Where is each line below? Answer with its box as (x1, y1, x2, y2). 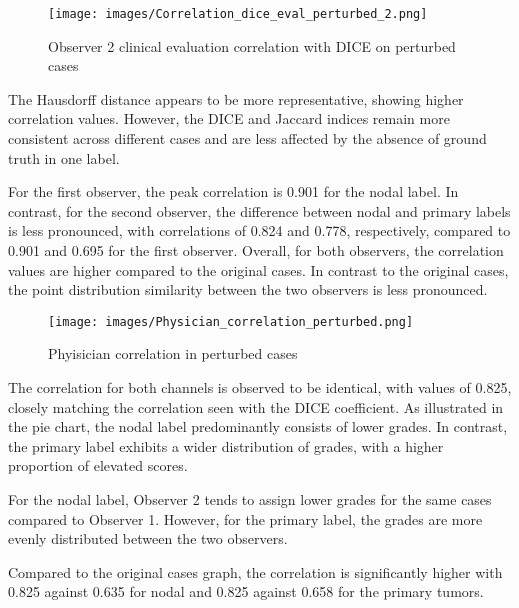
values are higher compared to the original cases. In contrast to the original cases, (8, 259, 509, 280)
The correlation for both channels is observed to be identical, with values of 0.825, (8, 377, 512, 398)
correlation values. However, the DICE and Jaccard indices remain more (8, 108, 450, 129)
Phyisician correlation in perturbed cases (48, 343, 298, 364)
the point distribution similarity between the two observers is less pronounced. (8, 279, 488, 300)
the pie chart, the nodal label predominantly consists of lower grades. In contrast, (8, 416, 508, 437)
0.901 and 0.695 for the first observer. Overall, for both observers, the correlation (8, 240, 504, 260)
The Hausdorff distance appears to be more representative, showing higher (8, 88, 464, 109)
